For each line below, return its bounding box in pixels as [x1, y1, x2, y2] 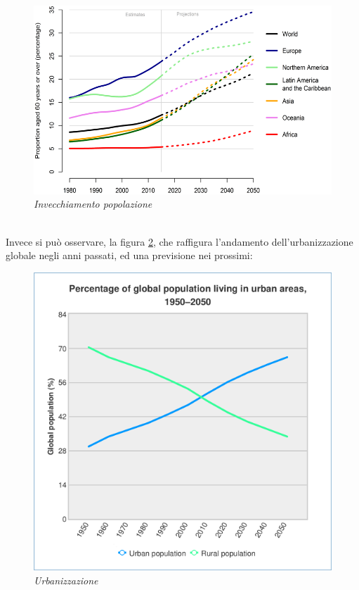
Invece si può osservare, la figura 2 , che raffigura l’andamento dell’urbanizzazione [6, 234, 353, 249]
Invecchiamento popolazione [34, 196, 152, 211]
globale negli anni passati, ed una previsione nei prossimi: [6, 248, 253, 263]
